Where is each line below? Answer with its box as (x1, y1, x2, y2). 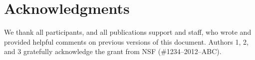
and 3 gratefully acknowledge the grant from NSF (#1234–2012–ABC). (4, 46, 222, 57)
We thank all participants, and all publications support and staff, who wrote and (4, 27, 252, 37)
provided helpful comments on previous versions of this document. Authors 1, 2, (4, 36, 249, 47)
